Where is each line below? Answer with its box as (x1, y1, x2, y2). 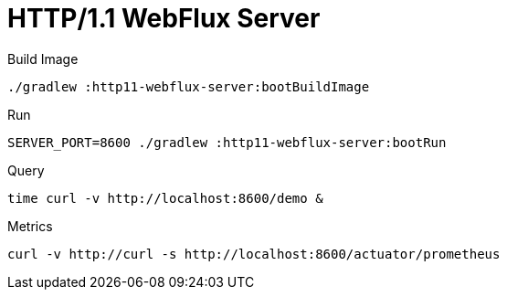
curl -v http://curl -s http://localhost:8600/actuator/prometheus (7, 246, 501, 261)
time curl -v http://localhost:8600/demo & (7, 190, 323, 206)
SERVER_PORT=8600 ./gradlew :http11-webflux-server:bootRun (7, 134, 447, 150)
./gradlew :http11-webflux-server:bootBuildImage (7, 79, 370, 94)
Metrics (7, 217, 53, 234)
